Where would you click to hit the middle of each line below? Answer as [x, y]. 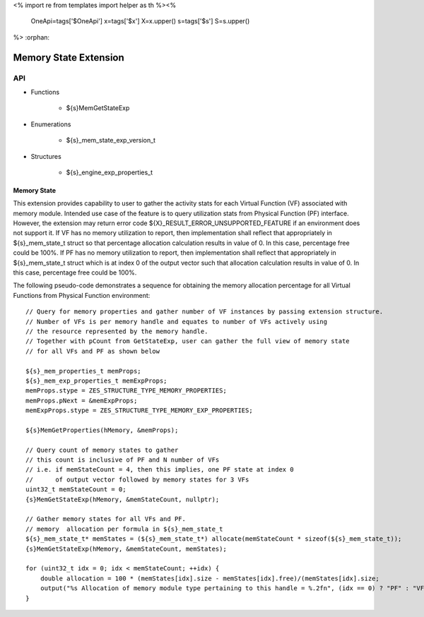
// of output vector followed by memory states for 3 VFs [137, 479]
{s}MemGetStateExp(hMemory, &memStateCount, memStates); [126, 549]
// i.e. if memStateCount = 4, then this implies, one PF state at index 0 [160, 470]
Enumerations [51, 124]
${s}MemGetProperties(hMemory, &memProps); [102, 430]
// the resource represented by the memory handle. [117, 331]
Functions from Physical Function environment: [82, 295]
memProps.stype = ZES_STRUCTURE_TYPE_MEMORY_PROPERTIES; [126, 391]
